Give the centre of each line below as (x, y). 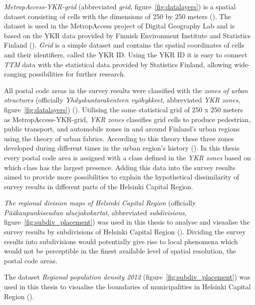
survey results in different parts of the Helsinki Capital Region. (99, 186)
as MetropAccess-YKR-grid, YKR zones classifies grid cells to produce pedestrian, (127, 119)
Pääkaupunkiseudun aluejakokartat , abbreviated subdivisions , (95, 212)
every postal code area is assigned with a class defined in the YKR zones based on (127, 157)
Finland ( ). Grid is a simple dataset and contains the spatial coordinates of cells (124, 45)
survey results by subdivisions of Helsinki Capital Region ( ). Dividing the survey (125, 232)
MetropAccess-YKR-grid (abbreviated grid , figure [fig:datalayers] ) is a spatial (120, 6)
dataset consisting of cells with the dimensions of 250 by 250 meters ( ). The (118, 16)
